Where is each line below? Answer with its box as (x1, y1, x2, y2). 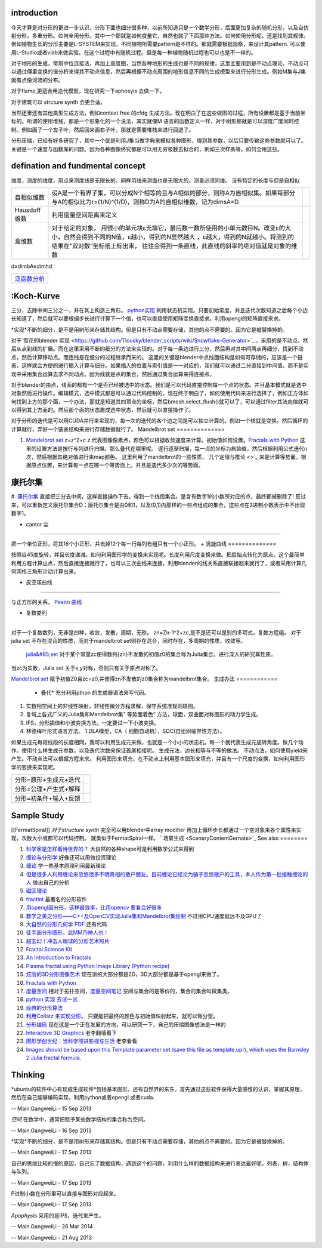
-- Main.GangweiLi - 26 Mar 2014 (11, 1223, 93, 1230)
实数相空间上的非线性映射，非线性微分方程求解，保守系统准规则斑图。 (26, 702, 199, 710)
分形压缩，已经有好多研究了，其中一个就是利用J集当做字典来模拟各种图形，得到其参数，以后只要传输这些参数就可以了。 (11, 137, 306, 144)
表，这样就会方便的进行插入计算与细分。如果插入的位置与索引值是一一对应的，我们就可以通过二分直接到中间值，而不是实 (11, 362, 309, 369)
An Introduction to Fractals (26, 954, 92, 961)
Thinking (11, 1070, 45, 1080)
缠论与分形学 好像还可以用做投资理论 (26, 853, 116, 861)
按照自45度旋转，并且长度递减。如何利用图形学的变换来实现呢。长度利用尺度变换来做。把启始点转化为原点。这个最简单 (11, 551, 305, 558)
